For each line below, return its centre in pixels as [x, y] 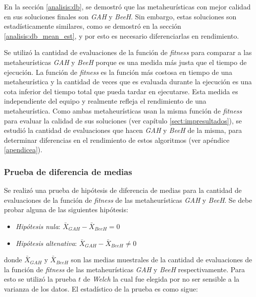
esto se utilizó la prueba [40, 279]
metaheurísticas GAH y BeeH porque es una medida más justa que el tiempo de [125, 62]
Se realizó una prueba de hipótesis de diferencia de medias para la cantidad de [123, 190]
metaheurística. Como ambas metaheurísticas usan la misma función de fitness [123, 110]
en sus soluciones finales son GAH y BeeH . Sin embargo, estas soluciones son [120, 16]
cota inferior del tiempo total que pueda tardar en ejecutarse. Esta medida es [121, 91]
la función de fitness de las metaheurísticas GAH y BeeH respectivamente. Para [125, 269]
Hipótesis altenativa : [46, 243]
